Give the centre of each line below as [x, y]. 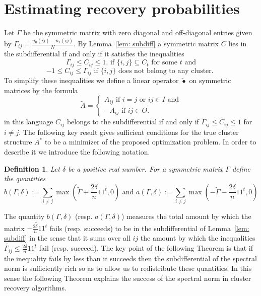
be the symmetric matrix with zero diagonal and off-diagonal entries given [138, 32]
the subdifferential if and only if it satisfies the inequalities [94, 54]
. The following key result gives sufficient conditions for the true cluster [129, 132]
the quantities [25, 178]
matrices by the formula [41, 90]
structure [18, 142]
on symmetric [210, 80]
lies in [238, 44]
